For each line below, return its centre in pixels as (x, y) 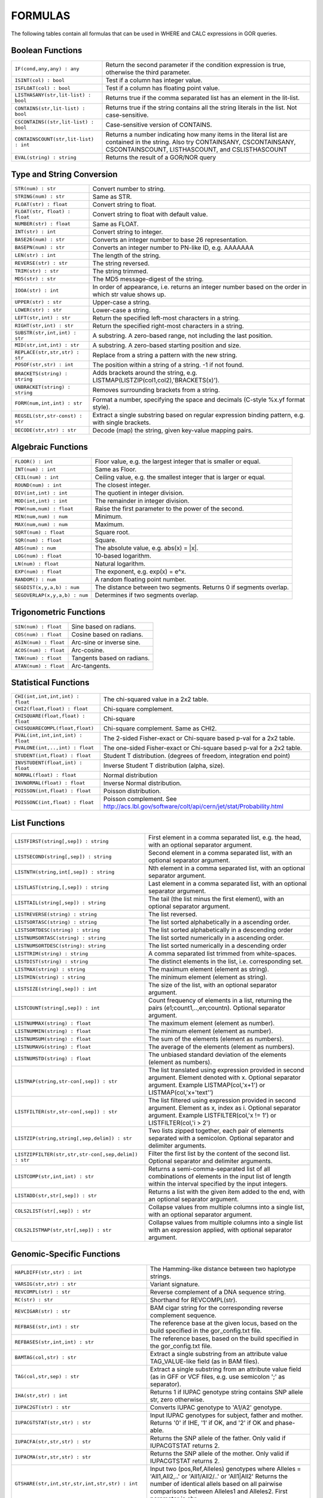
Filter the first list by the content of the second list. (219, 1153)
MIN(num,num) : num (41, 516)
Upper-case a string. (122, 302)
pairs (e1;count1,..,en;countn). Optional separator (217, 1008)
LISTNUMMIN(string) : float (53, 1031)
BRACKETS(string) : (41, 374)
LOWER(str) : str (38, 310)
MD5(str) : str (35, 279)
